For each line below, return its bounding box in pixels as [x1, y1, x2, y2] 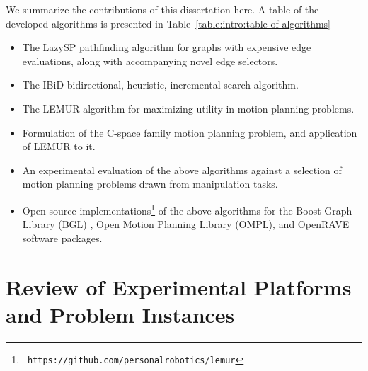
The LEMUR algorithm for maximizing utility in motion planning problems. [22, 101, 355, 115]
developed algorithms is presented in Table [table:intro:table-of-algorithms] [6, 16, 331, 30]
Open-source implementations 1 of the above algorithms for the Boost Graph [22, 200, 352, 217]
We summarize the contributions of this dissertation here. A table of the [6, 2, 319, 16]
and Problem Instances [6, 299, 235, 329]
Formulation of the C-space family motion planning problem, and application [22, 125, 357, 139]
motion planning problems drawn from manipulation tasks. [22, 176, 278, 191]
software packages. [22, 230, 103, 245]
